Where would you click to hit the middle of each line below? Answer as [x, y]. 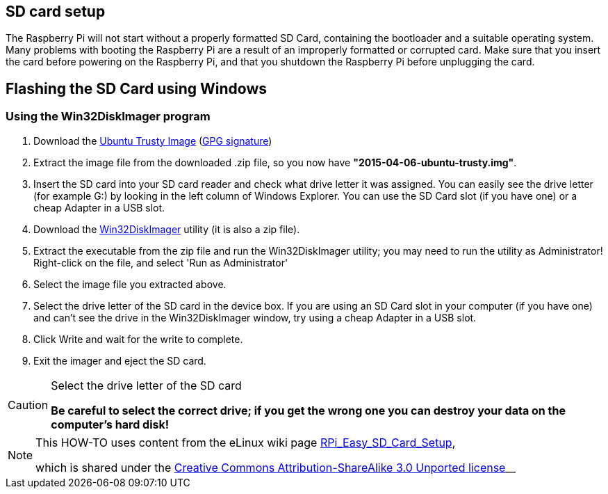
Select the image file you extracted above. [130, 284]
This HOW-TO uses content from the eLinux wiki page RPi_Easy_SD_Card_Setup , [246, 442]
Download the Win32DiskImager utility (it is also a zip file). [167, 229]
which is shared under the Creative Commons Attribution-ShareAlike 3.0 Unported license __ [276, 467]
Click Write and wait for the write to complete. [138, 339]
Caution [28, 405]
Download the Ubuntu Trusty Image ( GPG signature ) [153, 141]
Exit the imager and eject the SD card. [120, 360]
